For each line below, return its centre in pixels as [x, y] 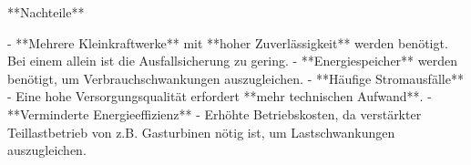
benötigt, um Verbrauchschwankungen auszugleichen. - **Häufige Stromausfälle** [235, 78]
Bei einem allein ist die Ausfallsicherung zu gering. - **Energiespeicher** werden [232, 61]
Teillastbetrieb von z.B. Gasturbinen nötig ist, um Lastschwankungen [201, 132]
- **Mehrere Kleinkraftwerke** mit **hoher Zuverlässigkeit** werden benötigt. [228, 42]
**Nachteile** [46, 12]
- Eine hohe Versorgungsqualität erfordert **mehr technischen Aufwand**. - [220, 96]
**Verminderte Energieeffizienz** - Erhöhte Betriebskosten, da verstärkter [215, 113]
